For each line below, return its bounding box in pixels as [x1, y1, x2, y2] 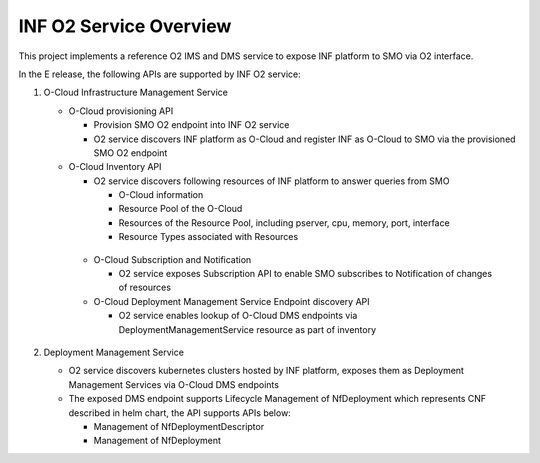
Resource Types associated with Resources [118, 231, 299, 243]
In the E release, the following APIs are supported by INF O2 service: [18, 68, 302, 80]
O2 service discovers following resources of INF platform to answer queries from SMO [93, 175, 450, 187]
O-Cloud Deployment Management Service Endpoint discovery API [93, 295, 370, 307]
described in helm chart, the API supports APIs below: [68, 406, 292, 419]
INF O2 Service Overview [18, 15, 232, 37]
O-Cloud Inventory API [68, 161, 162, 173]
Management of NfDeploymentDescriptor [93, 420, 265, 432]
